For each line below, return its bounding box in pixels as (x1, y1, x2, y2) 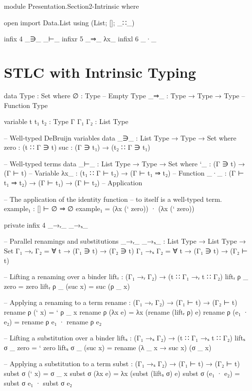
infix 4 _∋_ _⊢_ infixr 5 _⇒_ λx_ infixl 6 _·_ (4, 34, 157, 44)
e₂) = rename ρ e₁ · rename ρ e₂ (4, 316, 102, 326)
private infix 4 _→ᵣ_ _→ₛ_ (4, 219, 88, 230)
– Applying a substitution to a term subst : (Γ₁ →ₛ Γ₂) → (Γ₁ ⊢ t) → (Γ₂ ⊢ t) (4, 358, 240, 369)
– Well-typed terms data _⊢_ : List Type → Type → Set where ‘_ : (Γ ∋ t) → (4, 158, 245, 168)
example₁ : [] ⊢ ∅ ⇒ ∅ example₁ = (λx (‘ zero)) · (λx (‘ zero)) (4, 203, 195, 213)
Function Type (4, 100, 48, 110)
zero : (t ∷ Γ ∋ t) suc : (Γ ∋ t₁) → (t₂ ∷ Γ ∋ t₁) (4, 142, 150, 152)
